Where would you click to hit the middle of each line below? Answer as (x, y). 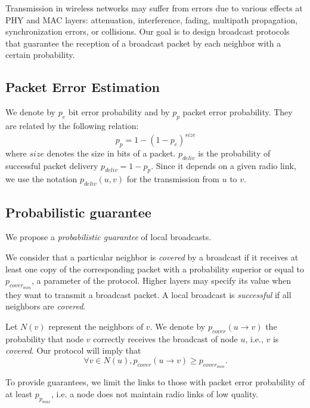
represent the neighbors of (96, 326)
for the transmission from (173, 179)
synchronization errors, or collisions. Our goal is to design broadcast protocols (148, 31)
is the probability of (234, 153)
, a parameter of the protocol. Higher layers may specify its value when (161, 280)
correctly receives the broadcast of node (165, 338)
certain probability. (40, 55)
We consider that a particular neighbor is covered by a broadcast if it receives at (152, 257)
